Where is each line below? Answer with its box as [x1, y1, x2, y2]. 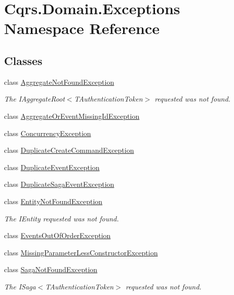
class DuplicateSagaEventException [4, 179, 114, 189]
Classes [4, 52, 43, 68]
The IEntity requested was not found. [4, 213, 119, 223]
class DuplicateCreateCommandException [4, 145, 134, 155]
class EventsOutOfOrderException [4, 230, 111, 241]
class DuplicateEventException [4, 161, 100, 172]
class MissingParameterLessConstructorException [4, 247, 158, 257]
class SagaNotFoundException [4, 264, 98, 275]
